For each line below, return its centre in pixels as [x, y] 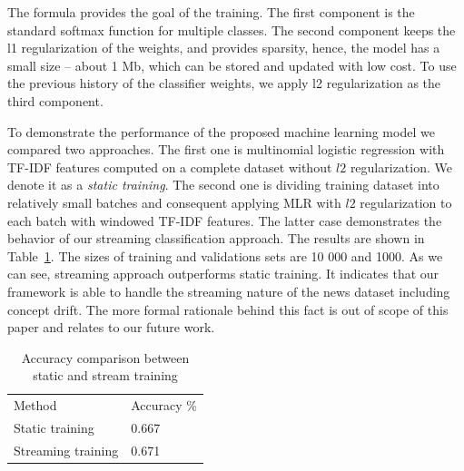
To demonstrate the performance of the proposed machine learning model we [221, 131]
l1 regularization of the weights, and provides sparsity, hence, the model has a [224, 48]
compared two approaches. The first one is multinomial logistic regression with [226, 149]
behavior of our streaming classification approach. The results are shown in [216, 238]
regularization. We [401, 167]
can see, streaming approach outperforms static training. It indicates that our [223, 274]
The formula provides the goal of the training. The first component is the [211, 12]
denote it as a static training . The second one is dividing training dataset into [223, 185]
